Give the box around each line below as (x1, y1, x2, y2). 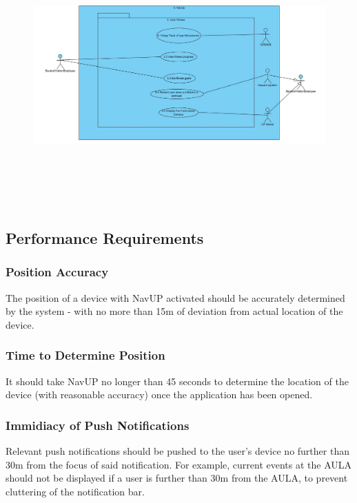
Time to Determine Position (6, 347, 165, 364)
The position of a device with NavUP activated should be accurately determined (6, 290, 345, 305)
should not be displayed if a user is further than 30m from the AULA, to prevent (6, 471, 348, 485)
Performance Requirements (6, 227, 204, 248)
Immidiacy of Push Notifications (6, 416, 190, 433)
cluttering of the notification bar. (6, 484, 145, 498)
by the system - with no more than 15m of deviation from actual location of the (6, 304, 343, 318)
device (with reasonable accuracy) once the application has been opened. (6, 387, 313, 402)
